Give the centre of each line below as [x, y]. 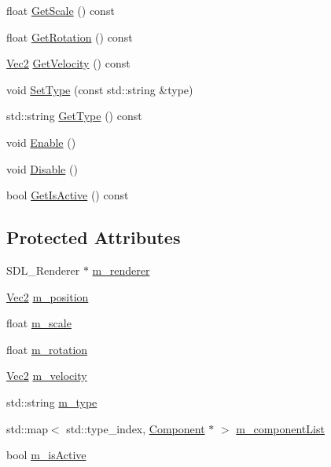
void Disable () [42, 168]
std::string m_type [52, 401]
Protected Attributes [94, 237]
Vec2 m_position [48, 296]
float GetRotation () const [70, 36]
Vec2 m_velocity [47, 376]
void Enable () [41, 142]
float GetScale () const [61, 10]
